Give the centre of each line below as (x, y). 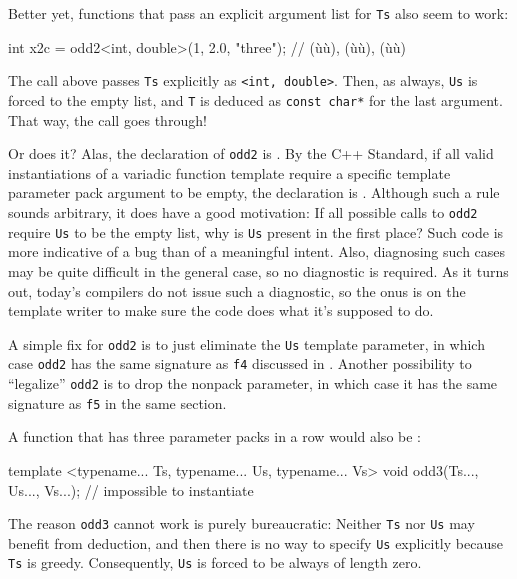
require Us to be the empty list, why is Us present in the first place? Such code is (256, 231)
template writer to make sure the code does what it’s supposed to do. (221, 310)
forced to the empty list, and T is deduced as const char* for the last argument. (255, 99)
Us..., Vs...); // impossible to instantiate (131, 489)
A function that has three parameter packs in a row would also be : (214, 436)
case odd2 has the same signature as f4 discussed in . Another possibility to (240, 363)
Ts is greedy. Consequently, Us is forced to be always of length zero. (215, 562)
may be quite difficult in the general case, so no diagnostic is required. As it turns (258, 270)
